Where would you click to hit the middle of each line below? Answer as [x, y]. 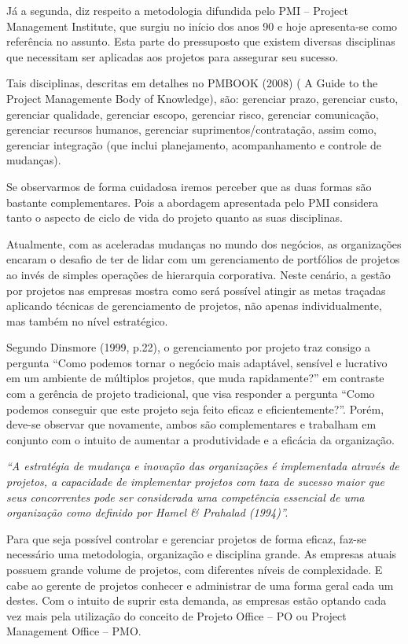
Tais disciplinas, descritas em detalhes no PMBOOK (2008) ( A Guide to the [192, 83]
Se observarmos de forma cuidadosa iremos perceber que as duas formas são [189, 186]
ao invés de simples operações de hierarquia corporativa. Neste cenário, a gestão [198, 274]
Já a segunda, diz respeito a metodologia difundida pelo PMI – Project [177, 10]
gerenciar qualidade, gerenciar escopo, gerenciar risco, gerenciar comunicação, [193, 114]
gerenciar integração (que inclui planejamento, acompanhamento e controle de [194, 144]
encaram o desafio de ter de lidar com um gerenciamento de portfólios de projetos [203, 259]
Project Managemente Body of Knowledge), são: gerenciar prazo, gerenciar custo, [202, 98]
